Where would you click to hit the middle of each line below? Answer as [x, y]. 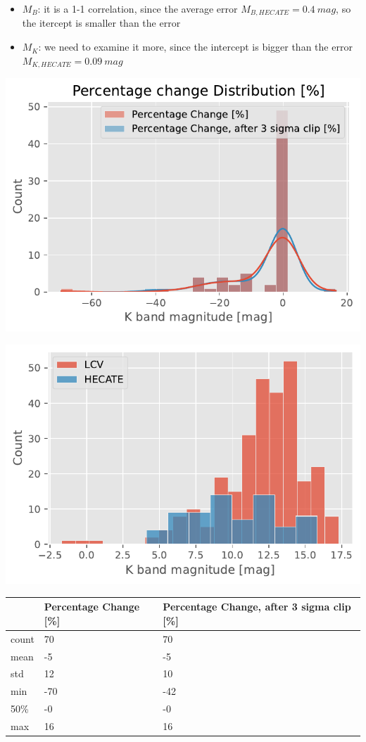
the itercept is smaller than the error [101, 23]
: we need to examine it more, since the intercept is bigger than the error [195, 47]
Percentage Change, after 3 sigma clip [257, 607]
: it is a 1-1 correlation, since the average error [138, 8]
